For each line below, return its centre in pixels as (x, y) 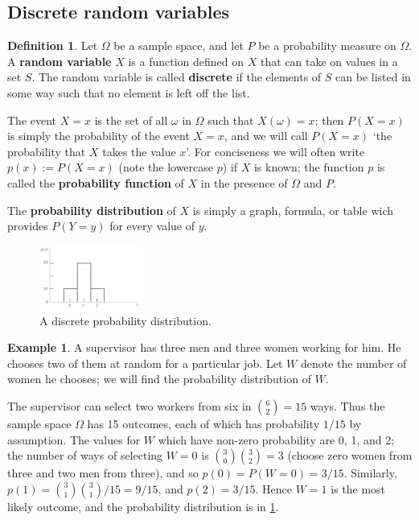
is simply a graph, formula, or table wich (293, 210)
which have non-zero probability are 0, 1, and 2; (276, 439)
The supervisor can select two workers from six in (129, 405)
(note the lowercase (166, 167)
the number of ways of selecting (85, 455)
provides (28, 226)
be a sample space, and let (179, 45)
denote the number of (353, 363)
